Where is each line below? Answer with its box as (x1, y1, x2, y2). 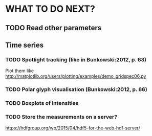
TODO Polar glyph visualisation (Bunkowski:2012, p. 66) (5, 86, 147, 93)
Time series (5, 40, 44, 49)
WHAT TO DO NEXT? (5, 3, 96, 15)
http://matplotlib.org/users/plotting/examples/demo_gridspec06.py (5, 73, 146, 79)
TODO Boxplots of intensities (5, 100, 79, 107)
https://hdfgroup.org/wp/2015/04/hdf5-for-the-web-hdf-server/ (5, 125, 141, 131)
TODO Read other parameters (5, 24, 102, 32)
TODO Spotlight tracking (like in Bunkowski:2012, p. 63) (5, 56, 147, 63)
